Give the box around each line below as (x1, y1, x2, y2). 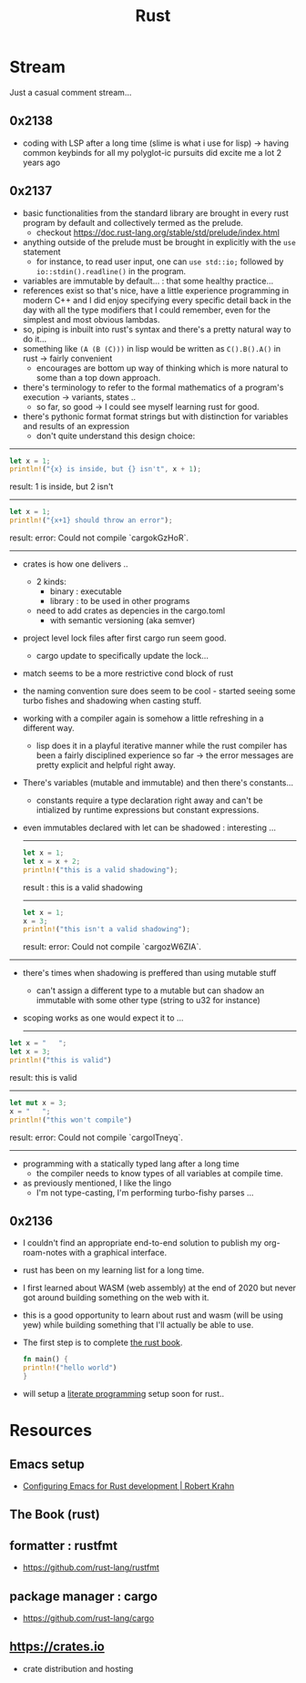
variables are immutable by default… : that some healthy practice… (22, 275, 274, 286)
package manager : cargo (9, 1588, 158, 1604)
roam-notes (22, 1247, 67, 1258)
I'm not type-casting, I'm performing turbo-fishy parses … (36, 1186, 254, 1198)
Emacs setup (9, 1456, 85, 1472)
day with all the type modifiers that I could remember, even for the (22, 304, 271, 315)
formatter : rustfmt (9, 1537, 118, 1554)
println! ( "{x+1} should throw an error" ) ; (9, 516, 173, 525)
